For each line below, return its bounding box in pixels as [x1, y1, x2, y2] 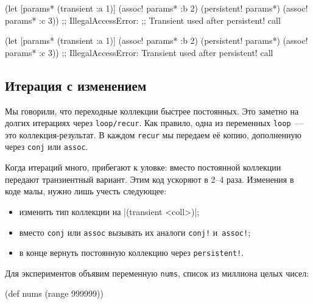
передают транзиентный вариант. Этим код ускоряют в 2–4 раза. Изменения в [5, 172, 294, 185]
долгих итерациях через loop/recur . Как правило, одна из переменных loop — [5, 116, 304, 129]
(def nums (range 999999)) [5, 287, 104, 300]
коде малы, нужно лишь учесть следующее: [5, 185, 167, 197]
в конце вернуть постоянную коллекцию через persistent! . [19, 246, 244, 259]
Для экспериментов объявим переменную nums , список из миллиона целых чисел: [5, 266, 309, 279]
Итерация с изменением [5, 76, 147, 94]
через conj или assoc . [5, 140, 88, 153]
